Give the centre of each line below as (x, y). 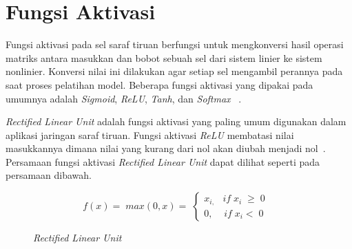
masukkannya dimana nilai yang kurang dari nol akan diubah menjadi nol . (166, 148)
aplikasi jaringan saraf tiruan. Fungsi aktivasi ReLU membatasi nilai (150, 134)
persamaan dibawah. (49, 175)
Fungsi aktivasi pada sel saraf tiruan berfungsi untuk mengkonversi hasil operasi (175, 44)
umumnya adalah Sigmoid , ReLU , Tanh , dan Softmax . (124, 98)
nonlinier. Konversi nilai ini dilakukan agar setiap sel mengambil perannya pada (174, 71)
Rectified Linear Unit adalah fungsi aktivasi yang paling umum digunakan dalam (176, 121)
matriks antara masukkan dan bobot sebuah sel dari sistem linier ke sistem (164, 57)
